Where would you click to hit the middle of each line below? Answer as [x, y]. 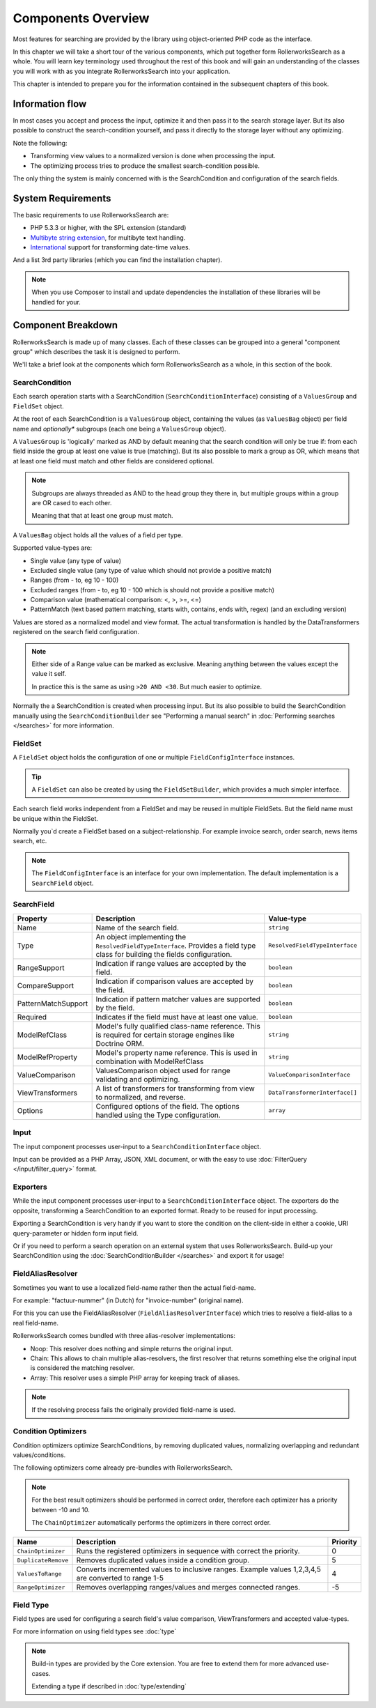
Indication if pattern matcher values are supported [178, 999]
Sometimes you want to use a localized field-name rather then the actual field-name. [134, 1287]
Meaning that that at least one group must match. [102, 516]
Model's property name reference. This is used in [177, 1052]
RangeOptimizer [41, 1587]
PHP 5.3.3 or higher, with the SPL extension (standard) [108, 228]
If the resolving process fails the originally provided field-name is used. [134, 1410]
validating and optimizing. [138, 1079]
